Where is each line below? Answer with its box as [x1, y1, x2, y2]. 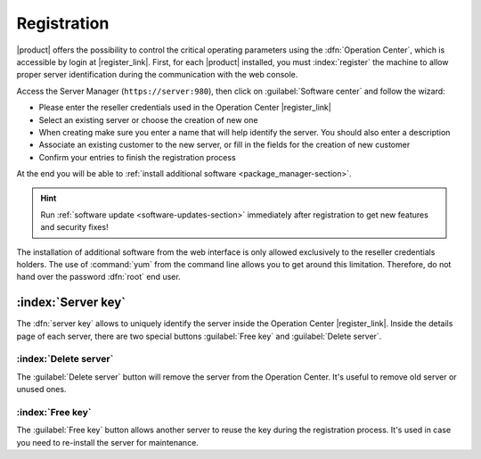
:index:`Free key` [16, 406, 93, 418]
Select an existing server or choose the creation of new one [38, 114, 258, 125]
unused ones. [16, 384, 67, 395]
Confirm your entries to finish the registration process [38, 152, 236, 162]
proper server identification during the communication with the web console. [16, 70, 298, 80]
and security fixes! [40, 222, 109, 233]
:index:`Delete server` [16, 353, 114, 365]
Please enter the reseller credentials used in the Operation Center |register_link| [38, 102, 331, 113]
